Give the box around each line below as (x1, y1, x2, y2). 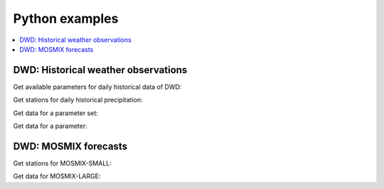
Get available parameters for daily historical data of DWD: (13, 82, 182, 91)
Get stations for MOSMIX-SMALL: (13, 158, 112, 167)
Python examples (13, 11, 119, 26)
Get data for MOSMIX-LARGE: (13, 172, 101, 180)
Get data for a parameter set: (13, 109, 99, 117)
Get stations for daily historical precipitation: (13, 96, 143, 104)
